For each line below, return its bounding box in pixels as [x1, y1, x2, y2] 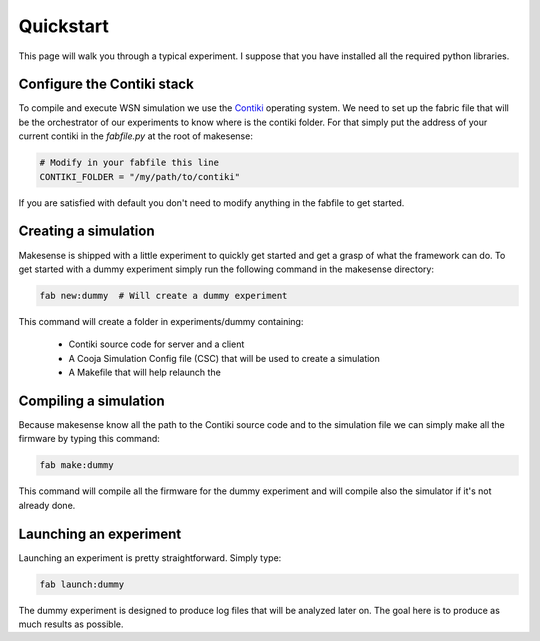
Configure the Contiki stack [18, 76, 194, 93]
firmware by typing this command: [18, 433, 160, 445]
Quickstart [18, 15, 110, 37]
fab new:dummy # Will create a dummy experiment [39, 290, 288, 301]
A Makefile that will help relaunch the [68, 366, 222, 379]
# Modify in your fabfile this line [39, 157, 220, 169]
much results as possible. [18, 618, 124, 630]
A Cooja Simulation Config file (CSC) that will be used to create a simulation [68, 352, 380, 364]
